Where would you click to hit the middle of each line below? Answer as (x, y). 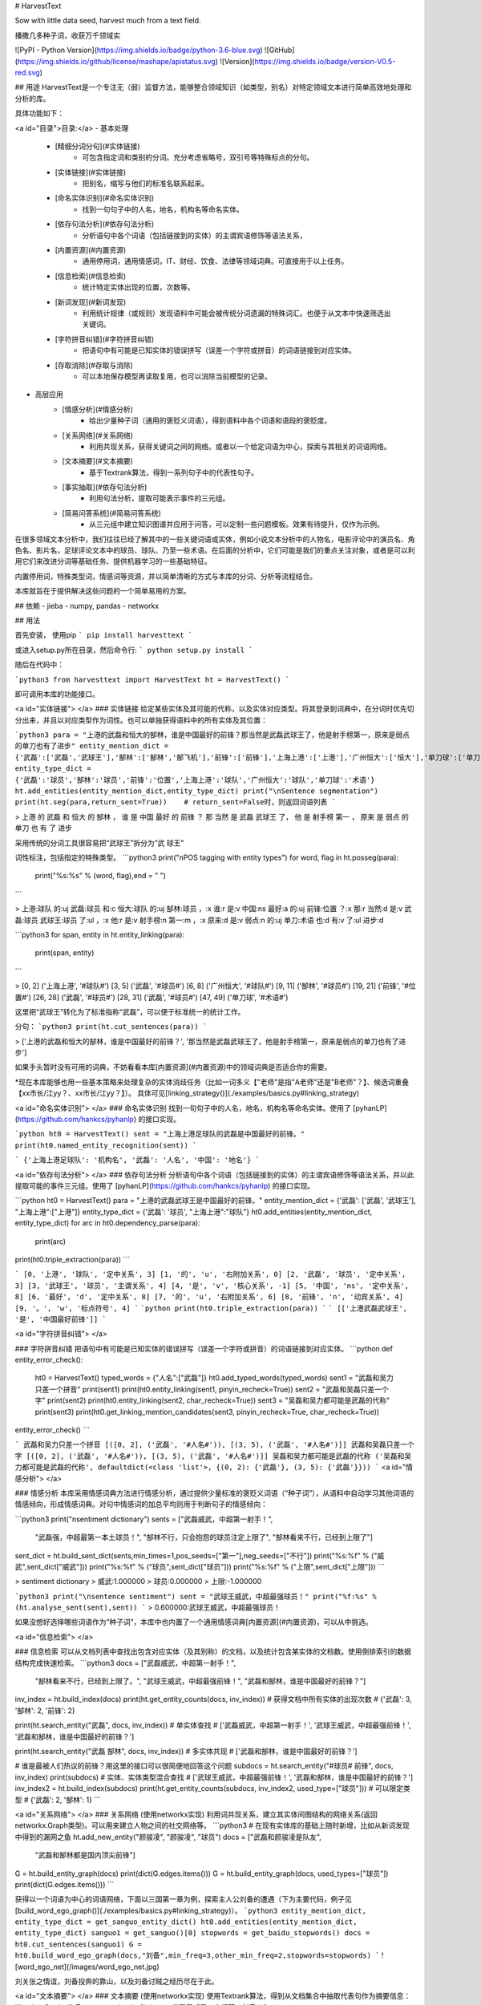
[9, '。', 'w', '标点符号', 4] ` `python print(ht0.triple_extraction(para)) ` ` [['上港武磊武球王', (211, 1308)
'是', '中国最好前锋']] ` (61, 1319)
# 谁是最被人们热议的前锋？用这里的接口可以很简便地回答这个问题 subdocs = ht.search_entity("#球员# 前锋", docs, (204, 1766)
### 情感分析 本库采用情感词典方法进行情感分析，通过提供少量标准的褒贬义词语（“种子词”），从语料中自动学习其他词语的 (214, 1493)
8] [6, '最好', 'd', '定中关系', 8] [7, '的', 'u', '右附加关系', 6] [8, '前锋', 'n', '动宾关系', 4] (209, 1297)
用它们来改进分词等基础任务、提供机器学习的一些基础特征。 (113, 561)
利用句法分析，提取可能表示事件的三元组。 (160, 498)
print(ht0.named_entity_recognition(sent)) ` (106, 1145)
